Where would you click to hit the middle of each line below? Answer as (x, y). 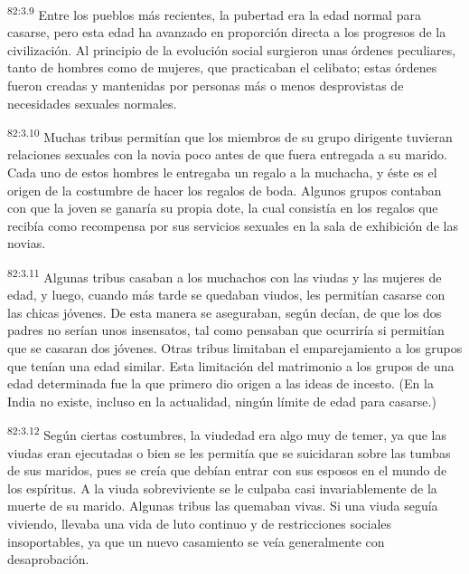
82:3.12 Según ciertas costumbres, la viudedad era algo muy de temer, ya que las (227, 434)
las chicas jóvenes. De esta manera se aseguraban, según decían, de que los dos (225, 312)
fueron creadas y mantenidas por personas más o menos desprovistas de (206, 86)
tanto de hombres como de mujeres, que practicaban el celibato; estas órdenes (222, 67)
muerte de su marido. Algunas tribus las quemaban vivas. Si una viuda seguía (223, 506)
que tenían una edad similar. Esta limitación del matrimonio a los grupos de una (231, 365)
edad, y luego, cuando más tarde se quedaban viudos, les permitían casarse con (226, 295)
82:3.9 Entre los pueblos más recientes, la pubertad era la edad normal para (214, 13)
